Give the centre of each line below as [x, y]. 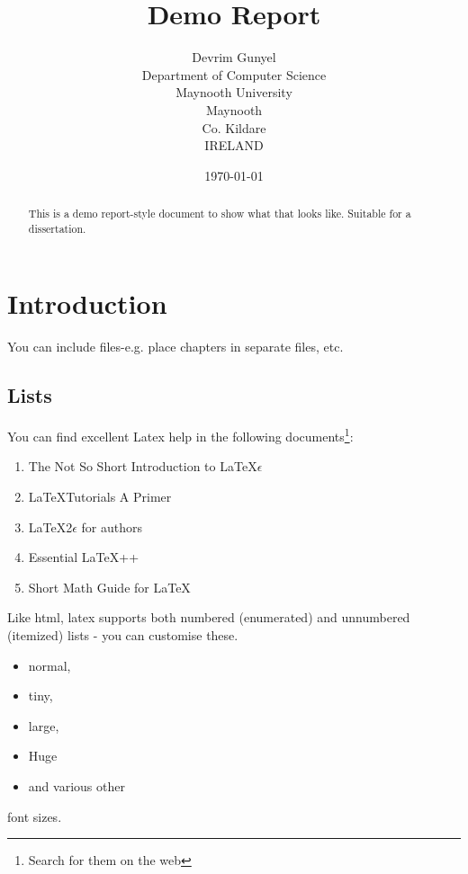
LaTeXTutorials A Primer [100, 496]
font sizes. [35, 816]
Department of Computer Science [234, 74]
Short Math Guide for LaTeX [109, 587]
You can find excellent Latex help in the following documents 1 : [180, 435]
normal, [49, 665]
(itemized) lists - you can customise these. [123, 634]
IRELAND [234, 145]
